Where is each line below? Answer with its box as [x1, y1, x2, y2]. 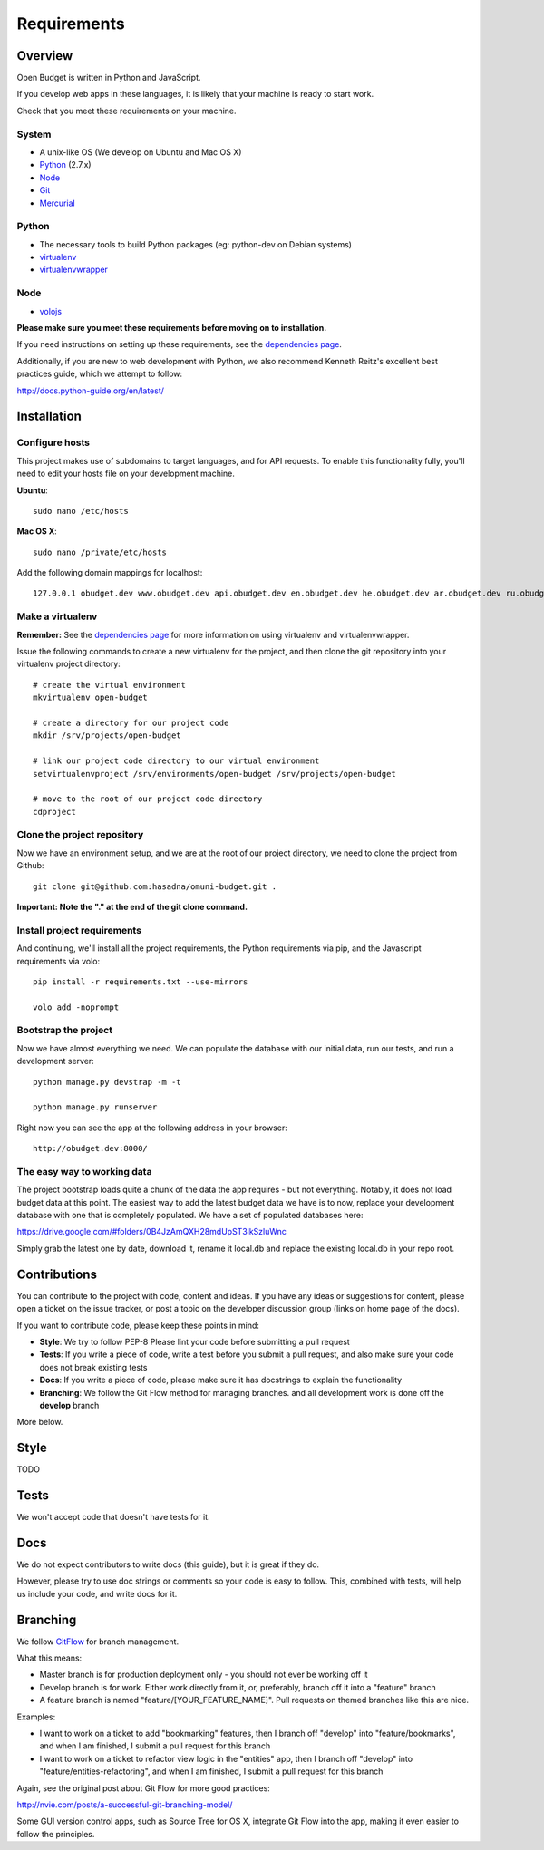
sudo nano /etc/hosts [33, 506, 129, 516]
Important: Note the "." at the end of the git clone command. [16, 901, 248, 912]
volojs [39, 305, 63, 316]
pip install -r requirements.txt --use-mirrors [33, 976, 248, 987]
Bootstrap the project [16, 1024, 113, 1037]
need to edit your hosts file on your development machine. [16, 468, 236, 479]
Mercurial [39, 198, 76, 208]
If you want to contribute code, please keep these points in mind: [16, 1320, 260, 1331]
